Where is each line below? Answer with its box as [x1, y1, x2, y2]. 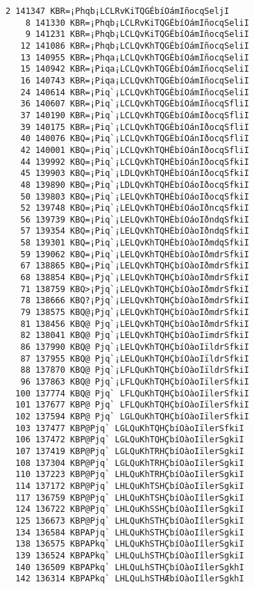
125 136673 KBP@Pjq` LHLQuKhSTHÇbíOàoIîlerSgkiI [15, 515, 244, 526]
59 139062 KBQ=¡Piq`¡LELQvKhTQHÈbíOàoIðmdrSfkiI [20, 249, 249, 259]
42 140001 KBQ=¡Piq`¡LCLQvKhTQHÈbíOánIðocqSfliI [20, 145, 249, 155]
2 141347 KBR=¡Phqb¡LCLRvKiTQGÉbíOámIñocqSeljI [6, 6, 230, 16]
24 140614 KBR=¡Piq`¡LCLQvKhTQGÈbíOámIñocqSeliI [20, 87, 249, 97]
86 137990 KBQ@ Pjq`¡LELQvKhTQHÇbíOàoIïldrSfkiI [20, 342, 249, 353]
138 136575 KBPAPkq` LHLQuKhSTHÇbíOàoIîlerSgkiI [15, 539, 244, 549]
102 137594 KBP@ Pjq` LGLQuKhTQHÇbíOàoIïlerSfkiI [15, 411, 249, 421]
